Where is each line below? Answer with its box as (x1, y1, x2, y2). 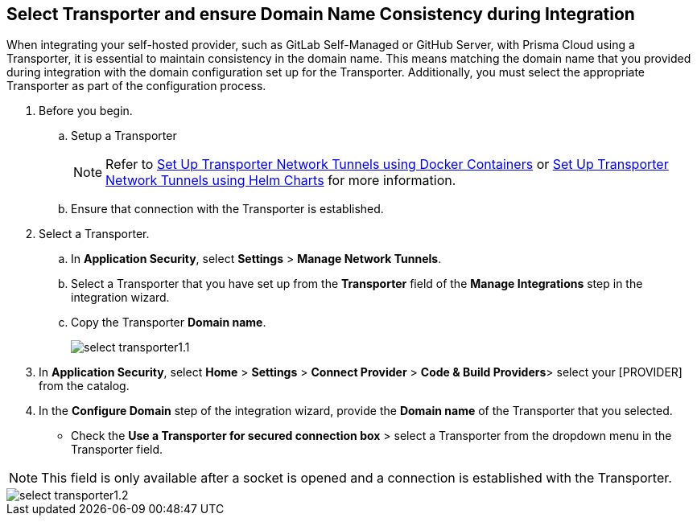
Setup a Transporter (71, 129, 177, 143)
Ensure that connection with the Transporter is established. (71, 202, 384, 216)
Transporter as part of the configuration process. (6, 79, 266, 93)
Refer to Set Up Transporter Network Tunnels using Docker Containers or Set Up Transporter (105, 156, 669, 173)
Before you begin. (39, 104, 133, 118)
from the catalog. (39, 379, 130, 393)
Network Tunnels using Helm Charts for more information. (105, 172, 456, 189)
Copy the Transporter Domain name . (71, 315, 266, 330)
